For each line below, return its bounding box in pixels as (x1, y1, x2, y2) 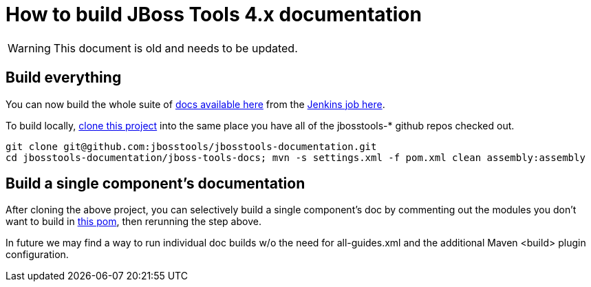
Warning (8, 41, 51, 55)
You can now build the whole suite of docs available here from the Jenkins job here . (6, 98, 385, 110)
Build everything (6, 69, 122, 87)
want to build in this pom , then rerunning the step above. (6, 215, 261, 228)
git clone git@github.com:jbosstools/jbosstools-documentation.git (6, 140, 377, 152)
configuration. (6, 248, 69, 261)
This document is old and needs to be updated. (53, 41, 298, 55)
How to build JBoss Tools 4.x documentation (6, 3, 422, 26)
